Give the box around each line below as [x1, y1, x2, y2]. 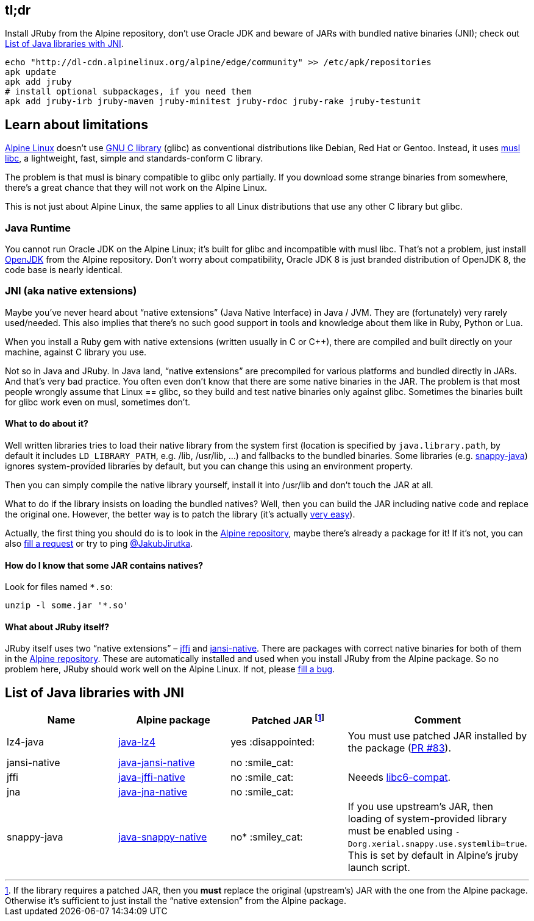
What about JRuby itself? [5, 621, 110, 632]
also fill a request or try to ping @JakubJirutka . [5, 538, 193, 549]
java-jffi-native [118, 770, 185, 783]
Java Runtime [5, 221, 71, 234]
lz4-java [7, 735, 44, 748]
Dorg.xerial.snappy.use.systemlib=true [347, 839, 525, 848]
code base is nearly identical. [5, 265, 123, 276]
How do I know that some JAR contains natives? [5, 560, 204, 571]
